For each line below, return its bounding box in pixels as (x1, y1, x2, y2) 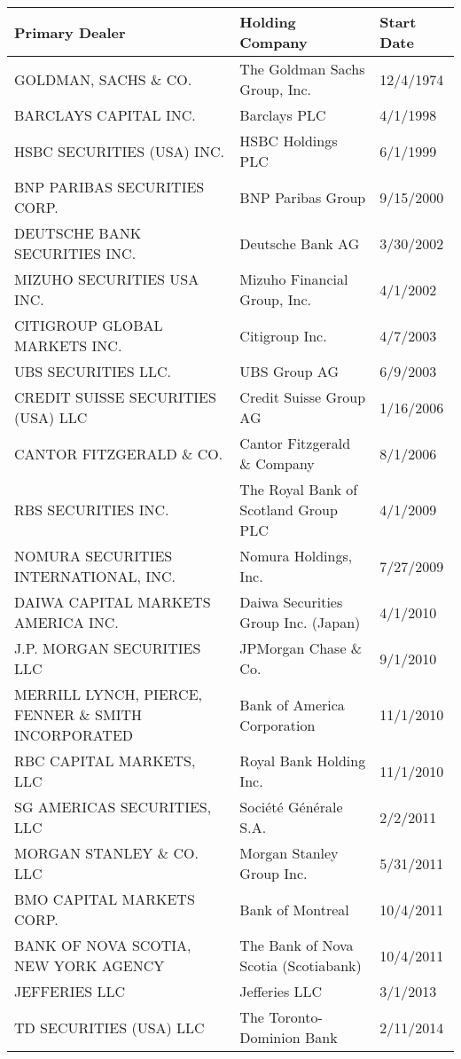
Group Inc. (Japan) (239, 612, 361, 632)
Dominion (239, 1027, 301, 1047)
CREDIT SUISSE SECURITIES (14, 387, 216, 407)
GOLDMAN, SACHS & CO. (14, 68, 192, 90)
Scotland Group (239, 499, 338, 520)
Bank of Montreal (239, 898, 349, 920)
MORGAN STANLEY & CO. (14, 843, 199, 863)
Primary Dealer (14, 21, 126, 43)
